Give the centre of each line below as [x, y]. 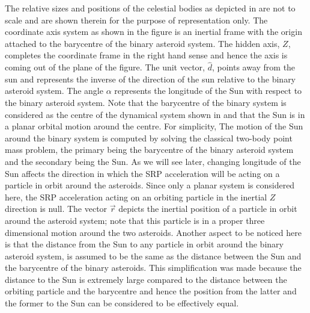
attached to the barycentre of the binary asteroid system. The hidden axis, [142, 43]
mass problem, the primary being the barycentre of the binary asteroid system [149, 150]
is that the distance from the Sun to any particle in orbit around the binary [144, 244]
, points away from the [254, 67]
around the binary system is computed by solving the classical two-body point [149, 138]
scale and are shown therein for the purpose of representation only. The [136, 20]
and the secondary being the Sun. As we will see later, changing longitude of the [153, 161]
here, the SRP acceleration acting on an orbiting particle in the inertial [136, 197]
